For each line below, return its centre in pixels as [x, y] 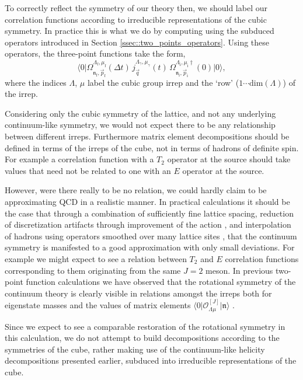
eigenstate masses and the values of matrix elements [98, 305]
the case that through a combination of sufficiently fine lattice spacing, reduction [149, 213]
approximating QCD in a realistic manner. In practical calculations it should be [147, 202]
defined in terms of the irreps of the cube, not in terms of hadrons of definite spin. [152, 147]
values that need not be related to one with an [88, 170]
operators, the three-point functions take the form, [95, 53]
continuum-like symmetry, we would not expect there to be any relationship [140, 125]
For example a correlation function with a [79, 159]
